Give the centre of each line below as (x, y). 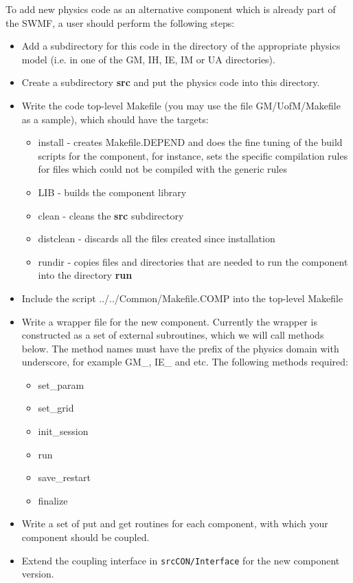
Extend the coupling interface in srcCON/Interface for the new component (181, 560)
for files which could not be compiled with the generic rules (162, 169)
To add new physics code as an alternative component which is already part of (171, 9)
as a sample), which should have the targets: (115, 119)
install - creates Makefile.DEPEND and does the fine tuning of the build (190, 142)
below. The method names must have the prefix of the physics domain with (180, 348)
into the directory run (85, 275)
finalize (53, 500)
